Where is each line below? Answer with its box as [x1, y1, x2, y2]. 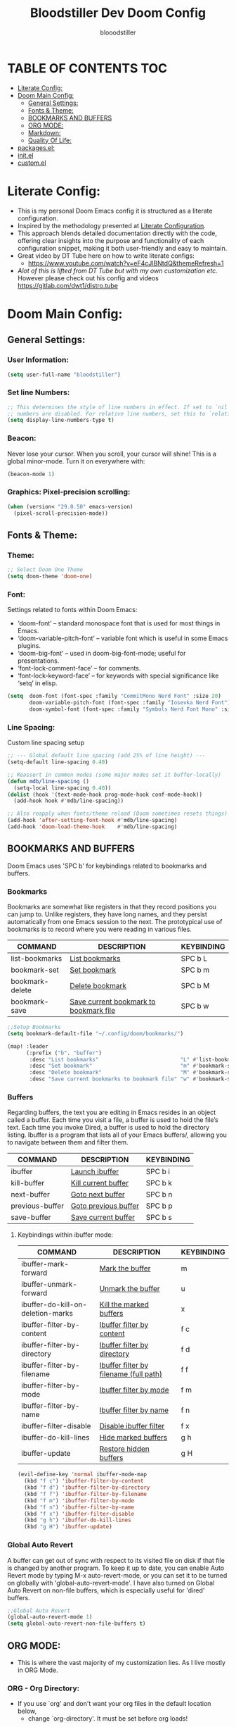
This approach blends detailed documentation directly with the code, [17, 229, 218, 237]
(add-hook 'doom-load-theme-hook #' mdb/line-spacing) [7, 823, 178, 830]
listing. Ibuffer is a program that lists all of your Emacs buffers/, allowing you [7, 1130, 227, 1139]
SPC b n [145, 1190, 173, 1199]
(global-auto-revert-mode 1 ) [7, 1614, 93, 1621]
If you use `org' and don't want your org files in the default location [17, 1700, 211, 1708]
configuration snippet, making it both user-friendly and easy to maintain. [17, 244, 228, 252]
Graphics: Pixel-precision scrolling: [7, 487, 131, 497]
